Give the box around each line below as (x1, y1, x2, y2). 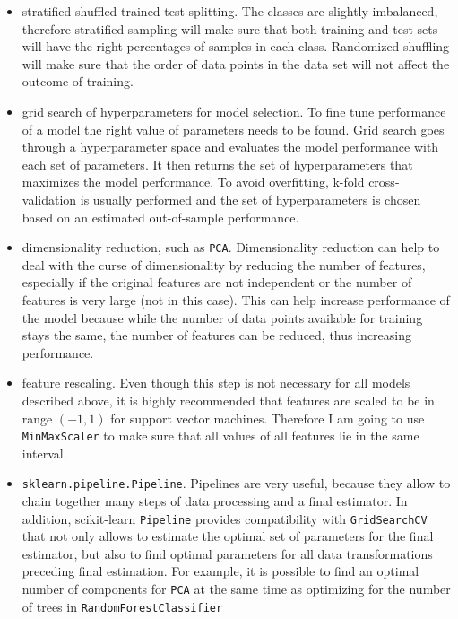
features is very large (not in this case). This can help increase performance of (22, 290, 450, 309)
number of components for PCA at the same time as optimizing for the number (22, 580, 451, 598)
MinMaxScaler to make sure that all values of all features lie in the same (22, 426, 419, 445)
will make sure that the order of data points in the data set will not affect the (22, 54, 450, 73)
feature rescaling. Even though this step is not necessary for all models (22, 373, 410, 392)
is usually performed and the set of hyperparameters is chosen (80, 189, 421, 208)
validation (22, 189, 77, 208)
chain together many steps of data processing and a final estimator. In (22, 492, 408, 510)
